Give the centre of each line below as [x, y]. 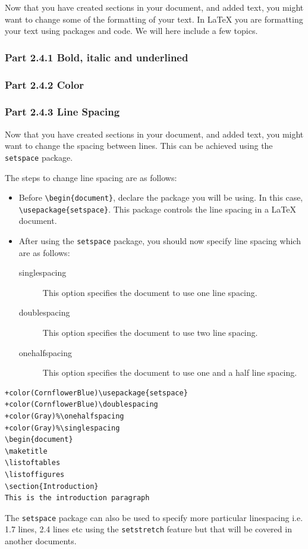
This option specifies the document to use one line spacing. [150, 292]
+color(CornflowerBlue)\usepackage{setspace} [96, 393]
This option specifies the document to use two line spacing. [150, 333]
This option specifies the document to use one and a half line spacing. [170, 372]
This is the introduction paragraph [77, 498]
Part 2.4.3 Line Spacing [62, 112]
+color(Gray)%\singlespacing [62, 428]
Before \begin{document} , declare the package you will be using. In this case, [161, 197]
